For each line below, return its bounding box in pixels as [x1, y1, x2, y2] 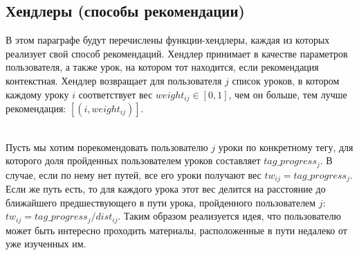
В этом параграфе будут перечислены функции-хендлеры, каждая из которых [6, 33, 330, 47]
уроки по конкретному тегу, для [218, 139, 353, 154]
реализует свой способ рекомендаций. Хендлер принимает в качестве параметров [6, 46, 348, 60]
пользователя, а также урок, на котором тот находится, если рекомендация [6, 60, 319, 74]
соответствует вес [78, 87, 153, 101]
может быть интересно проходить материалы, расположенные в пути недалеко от [6, 222, 347, 237]
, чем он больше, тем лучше [228, 87, 347, 101]
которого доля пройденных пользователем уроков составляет [6, 153, 261, 168]
